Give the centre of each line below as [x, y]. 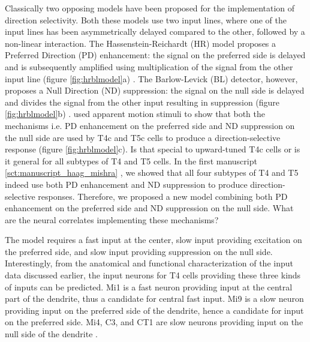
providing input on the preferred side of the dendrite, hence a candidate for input [154, 310]
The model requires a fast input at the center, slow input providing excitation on [154, 240]
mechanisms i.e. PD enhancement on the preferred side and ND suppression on [150, 125]
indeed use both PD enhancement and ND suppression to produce [126, 184]
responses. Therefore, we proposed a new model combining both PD [163, 196]
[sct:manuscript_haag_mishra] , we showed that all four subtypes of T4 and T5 [152, 172]
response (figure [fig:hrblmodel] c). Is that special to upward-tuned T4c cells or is [153, 149]
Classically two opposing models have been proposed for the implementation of [150, 8]
